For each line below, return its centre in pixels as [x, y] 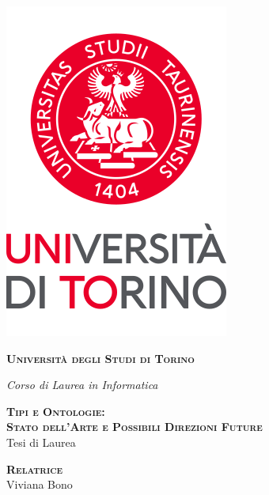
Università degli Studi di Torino [100, 358]
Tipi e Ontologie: [56, 411]
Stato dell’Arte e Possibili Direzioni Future [134, 427]
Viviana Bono [40, 484]
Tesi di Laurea [41, 442]
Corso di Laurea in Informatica [82, 385]
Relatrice [35, 469]
